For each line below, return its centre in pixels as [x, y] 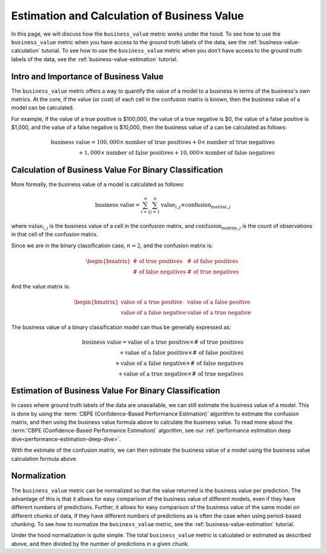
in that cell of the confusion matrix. [54, 234]
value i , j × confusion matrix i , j [196, 206]
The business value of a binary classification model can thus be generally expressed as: [121, 327]
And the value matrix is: [41, 286]
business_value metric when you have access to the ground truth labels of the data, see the [129, 42]
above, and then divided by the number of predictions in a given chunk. [100, 544]
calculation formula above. [45, 458]
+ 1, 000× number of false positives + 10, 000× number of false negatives [177, 153]
